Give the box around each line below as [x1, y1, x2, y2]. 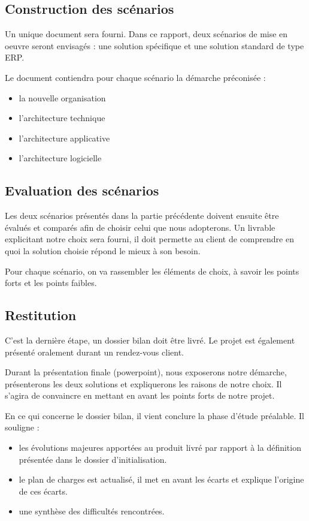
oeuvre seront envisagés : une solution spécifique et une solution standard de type [5, 39, 304, 52]
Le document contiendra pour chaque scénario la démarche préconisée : [5, 71, 266, 83]
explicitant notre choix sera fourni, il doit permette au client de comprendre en [5, 233, 294, 245]
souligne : [5, 421, 40, 433]
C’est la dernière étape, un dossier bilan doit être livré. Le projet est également [5, 333, 295, 346]
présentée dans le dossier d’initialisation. [19, 453, 167, 465]
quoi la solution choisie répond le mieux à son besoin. [5, 244, 201, 257]
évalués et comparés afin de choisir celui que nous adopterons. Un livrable [5, 221, 275, 233]
